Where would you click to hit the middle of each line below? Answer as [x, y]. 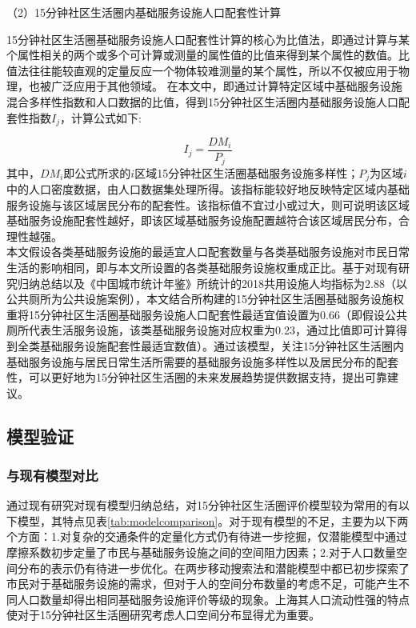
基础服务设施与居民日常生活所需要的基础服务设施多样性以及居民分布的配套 [202, 361]
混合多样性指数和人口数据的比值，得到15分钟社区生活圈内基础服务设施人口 [202, 101]
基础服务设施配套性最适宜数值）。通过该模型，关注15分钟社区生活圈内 [222, 345]
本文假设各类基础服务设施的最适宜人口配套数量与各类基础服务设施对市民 [197, 252]
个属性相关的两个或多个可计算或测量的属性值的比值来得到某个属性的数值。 [202, 55]
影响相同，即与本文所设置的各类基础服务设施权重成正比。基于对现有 [219, 267]
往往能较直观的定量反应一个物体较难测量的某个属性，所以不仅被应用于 [213, 70]
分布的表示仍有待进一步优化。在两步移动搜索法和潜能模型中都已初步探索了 [213, 568]
